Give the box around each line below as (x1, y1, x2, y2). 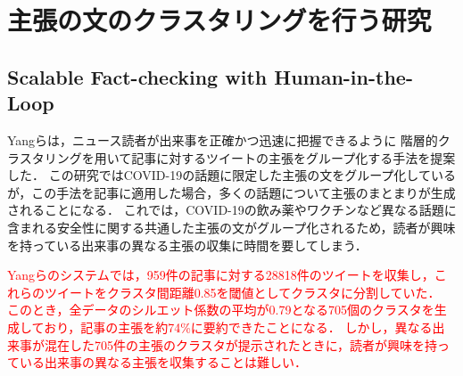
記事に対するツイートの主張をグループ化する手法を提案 (131, 148, 456, 167)
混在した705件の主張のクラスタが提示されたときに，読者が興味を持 (44, 335, 438, 354)
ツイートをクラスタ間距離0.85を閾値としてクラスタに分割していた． (44, 282, 441, 301)
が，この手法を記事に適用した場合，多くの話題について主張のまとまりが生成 (7, 183, 456, 201)
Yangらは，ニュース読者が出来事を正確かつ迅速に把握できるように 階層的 (7, 130, 438, 149)
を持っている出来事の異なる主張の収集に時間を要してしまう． (7, 235, 368, 254)
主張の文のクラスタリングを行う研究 (7, 2, 432, 38)
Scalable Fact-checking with (7, 62, 268, 90)
